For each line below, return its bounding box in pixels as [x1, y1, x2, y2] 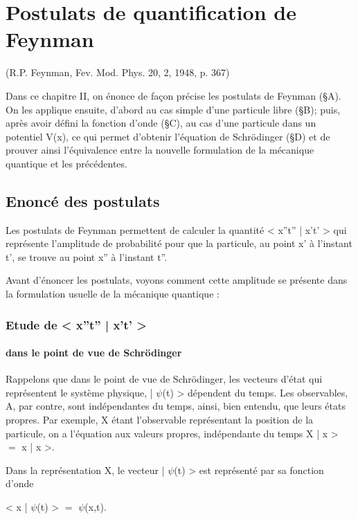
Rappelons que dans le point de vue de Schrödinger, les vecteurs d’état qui [6, 372, 323, 386]
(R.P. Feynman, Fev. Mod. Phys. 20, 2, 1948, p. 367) [6, 65, 230, 80]
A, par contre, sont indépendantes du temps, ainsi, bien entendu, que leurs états [6, 399, 346, 413]
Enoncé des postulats [6, 190, 160, 211]
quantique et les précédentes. [6, 156, 127, 170]
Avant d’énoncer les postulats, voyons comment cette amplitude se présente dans [6, 273, 348, 287]
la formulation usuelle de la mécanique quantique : [6, 286, 220, 301]
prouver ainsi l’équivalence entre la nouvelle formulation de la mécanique [6, 143, 314, 157]
